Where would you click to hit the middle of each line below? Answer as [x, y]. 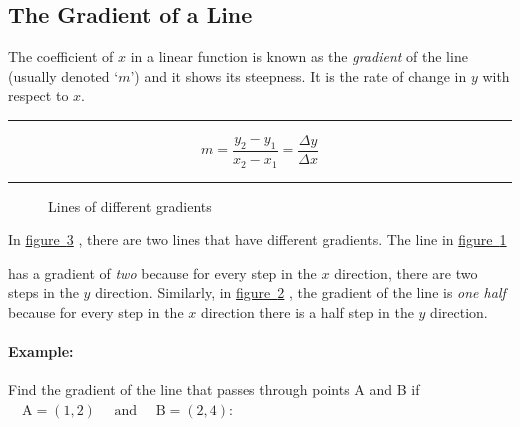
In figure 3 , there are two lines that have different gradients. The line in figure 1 [257, 239]
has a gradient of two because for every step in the [162, 272]
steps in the [43, 292]
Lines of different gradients [130, 205]
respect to [38, 95]
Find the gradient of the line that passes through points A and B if [214, 389]
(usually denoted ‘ [63, 75]
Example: [41, 351]
